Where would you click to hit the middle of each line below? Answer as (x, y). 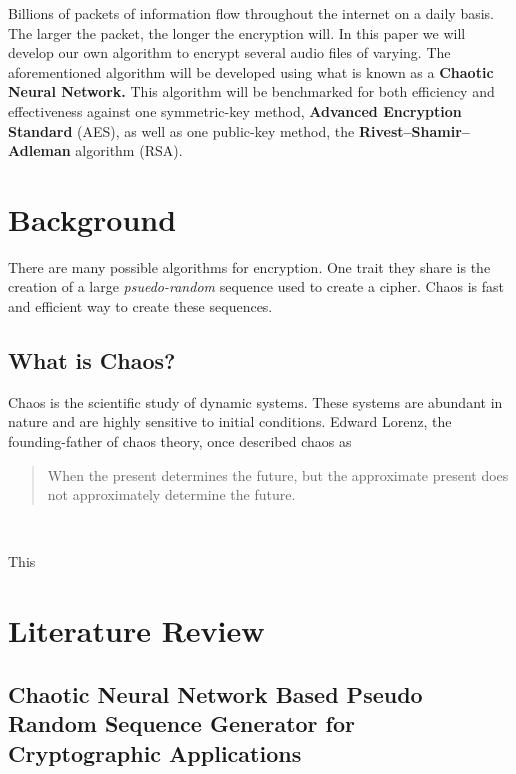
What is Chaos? (92, 360)
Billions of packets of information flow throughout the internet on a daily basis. (251, 13)
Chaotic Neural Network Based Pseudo (215, 693)
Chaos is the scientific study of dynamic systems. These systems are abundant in (255, 401)
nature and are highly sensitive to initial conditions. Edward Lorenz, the (230, 421)
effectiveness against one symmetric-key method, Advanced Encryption (235, 110)
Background (92, 218)
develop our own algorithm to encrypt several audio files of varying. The (229, 52)
